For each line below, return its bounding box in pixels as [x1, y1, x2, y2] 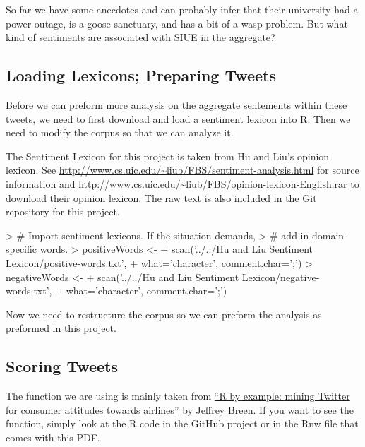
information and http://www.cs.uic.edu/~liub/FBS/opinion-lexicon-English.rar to [6, 176, 359, 191]
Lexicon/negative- [241, 269, 320, 284]
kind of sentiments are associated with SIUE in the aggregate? [6, 30, 275, 44]
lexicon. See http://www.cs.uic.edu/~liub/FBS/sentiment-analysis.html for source [6, 162, 359, 177]
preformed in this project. [6, 321, 116, 335]
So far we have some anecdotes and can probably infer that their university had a [6, 2, 359, 16]
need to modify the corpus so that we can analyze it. [6, 125, 234, 140]
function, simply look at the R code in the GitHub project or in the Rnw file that [6, 416, 359, 431]
